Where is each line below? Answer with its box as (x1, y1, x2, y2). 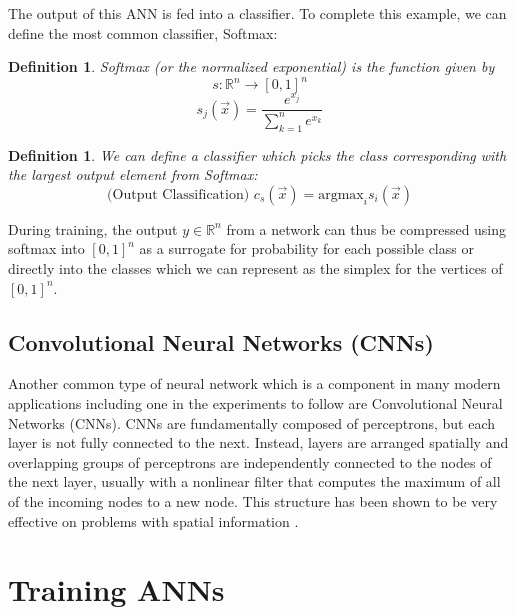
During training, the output (8, 218, 178, 239)
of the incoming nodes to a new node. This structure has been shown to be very (8, 490, 498, 511)
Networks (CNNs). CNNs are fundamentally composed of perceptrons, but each (8, 412, 496, 433)
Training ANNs (8, 569, 225, 610)
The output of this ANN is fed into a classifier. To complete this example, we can (8, 3, 507, 23)
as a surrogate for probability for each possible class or (139, 238, 474, 259)
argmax (318, 187, 364, 202)
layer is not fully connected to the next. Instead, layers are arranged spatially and (8, 432, 509, 453)
